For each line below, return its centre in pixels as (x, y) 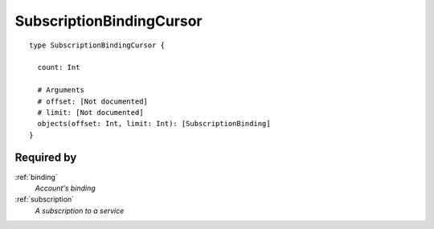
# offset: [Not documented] (93, 101)
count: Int (59, 67)
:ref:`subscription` (45, 199)
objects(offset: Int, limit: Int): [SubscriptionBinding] (154, 124)
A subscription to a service (80, 211)
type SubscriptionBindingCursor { (97, 45)
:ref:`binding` (36, 177)
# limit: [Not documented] (90, 112)
